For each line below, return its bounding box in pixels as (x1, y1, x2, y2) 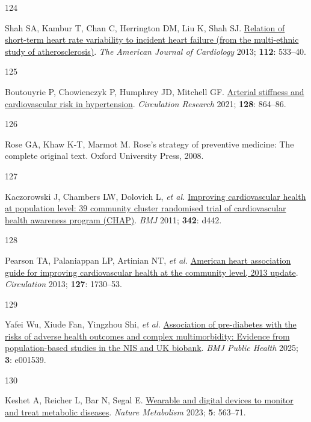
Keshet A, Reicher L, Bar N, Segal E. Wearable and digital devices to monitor (5, 394, 294, 406)
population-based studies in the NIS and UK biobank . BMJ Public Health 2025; (5, 341, 298, 354)
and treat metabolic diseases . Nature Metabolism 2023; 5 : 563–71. (5, 405, 246, 418)
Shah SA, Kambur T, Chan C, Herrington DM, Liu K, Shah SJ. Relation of (5, 21, 285, 34)
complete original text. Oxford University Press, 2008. (5, 149, 204, 162)
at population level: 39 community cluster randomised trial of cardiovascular (5, 202, 286, 214)
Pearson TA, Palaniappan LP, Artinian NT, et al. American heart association (5, 253, 291, 266)
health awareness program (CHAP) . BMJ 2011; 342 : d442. (5, 213, 222, 226)
